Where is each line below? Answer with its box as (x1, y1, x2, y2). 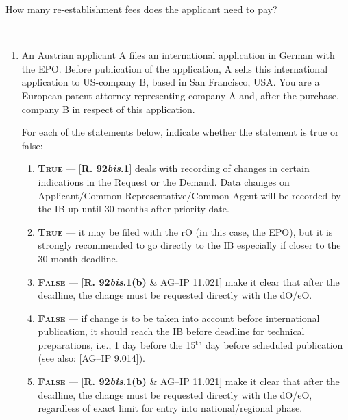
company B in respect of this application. (21, 101, 195, 116)
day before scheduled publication (205, 337, 343, 351)
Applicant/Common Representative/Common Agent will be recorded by (38, 188, 341, 202)
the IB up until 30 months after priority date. (38, 201, 229, 216)
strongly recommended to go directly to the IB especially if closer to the (38, 238, 341, 252)
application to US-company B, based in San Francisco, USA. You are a (21, 75, 320, 89)
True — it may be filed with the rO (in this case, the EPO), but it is (38, 224, 333, 238)
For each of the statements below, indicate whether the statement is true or (21, 125, 339, 139)
